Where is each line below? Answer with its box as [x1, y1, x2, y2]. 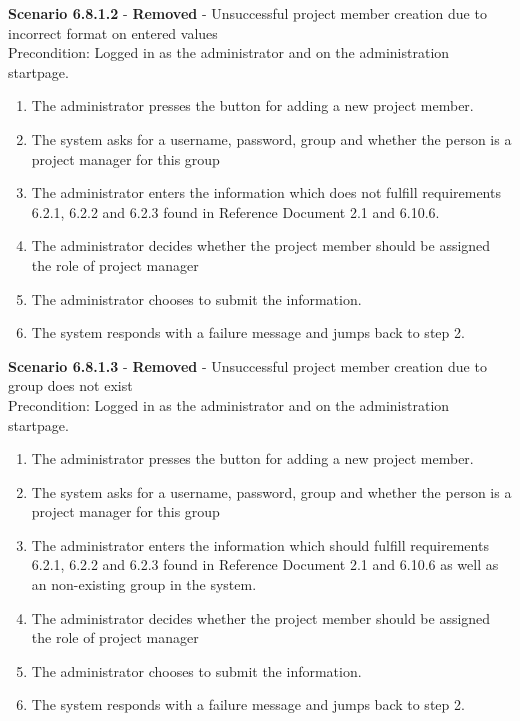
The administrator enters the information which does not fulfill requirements [31, 182, 501, 203]
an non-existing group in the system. [31, 574, 257, 595]
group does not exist [8, 375, 133, 396]
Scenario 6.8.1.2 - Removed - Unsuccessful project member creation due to [8, 3, 487, 23]
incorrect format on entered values [8, 22, 218, 43]
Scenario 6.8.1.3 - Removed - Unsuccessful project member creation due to [8, 355, 487, 376]
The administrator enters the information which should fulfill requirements [31, 534, 489, 555]
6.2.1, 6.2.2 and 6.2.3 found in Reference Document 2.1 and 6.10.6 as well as [31, 554, 499, 575]
